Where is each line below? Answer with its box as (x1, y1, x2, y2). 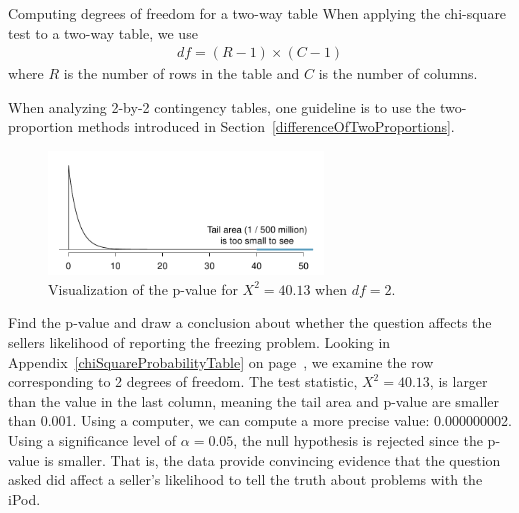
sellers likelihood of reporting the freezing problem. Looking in (8, 331, 391, 352)
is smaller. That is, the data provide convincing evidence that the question (44, 449, 501, 470)
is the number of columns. (318, 63, 478, 84)
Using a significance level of (8, 429, 177, 450)
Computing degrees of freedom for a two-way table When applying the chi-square (8, 3, 507, 23)
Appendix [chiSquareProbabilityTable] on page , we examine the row (8, 351, 434, 372)
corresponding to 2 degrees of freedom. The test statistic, (8, 371, 358, 392)
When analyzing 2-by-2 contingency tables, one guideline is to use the (8, 96, 436, 117)
